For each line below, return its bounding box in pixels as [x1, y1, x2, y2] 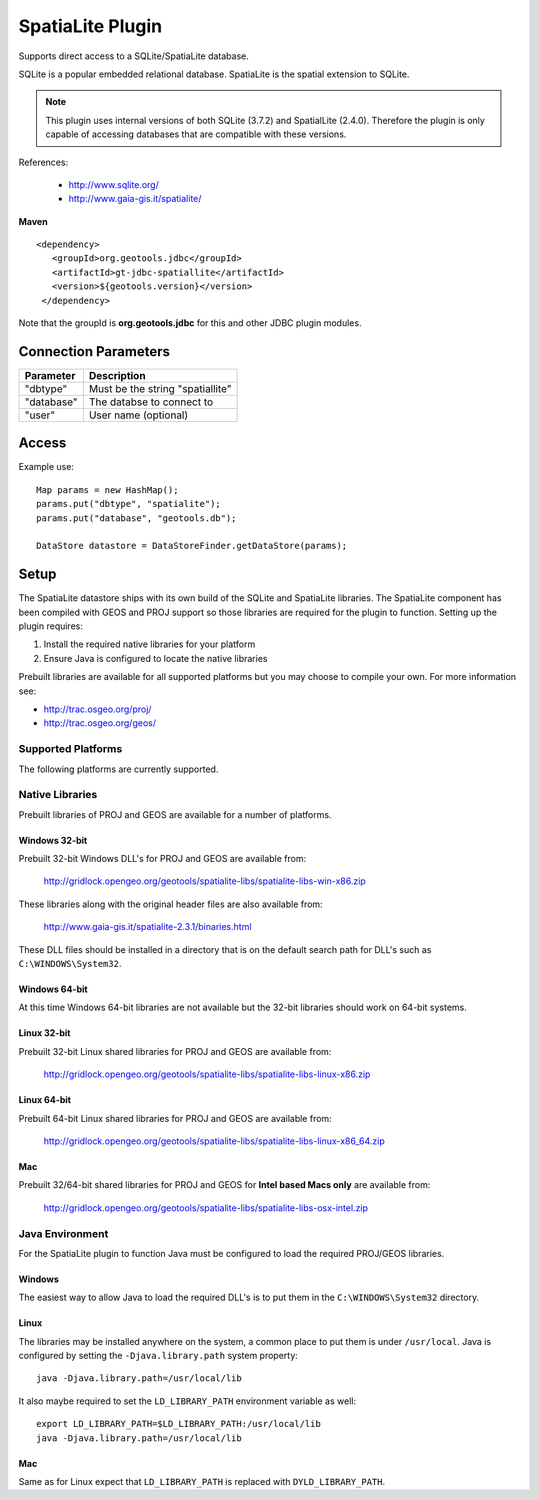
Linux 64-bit [18, 1094, 72, 1106]
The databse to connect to [88, 395, 214, 409]
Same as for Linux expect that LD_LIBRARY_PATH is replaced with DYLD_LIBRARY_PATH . [18, 1476, 385, 1488]
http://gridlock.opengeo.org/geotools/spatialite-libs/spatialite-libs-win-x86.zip [43, 875, 367, 887]
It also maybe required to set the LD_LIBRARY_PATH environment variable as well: [18, 1395, 357, 1407]
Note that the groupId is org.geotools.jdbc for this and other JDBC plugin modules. [18, 317, 362, 329]
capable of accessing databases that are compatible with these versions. [45, 128, 347, 140]
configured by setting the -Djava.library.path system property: [18, 1350, 299, 1362]
